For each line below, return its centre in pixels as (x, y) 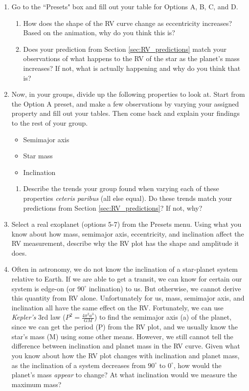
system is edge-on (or (43, 288)
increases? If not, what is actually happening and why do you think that (132, 68)
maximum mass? (36, 384)
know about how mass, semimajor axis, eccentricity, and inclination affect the (128, 233)
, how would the (197, 365)
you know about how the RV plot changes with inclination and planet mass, (125, 356)
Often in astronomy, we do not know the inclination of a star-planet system (124, 269)
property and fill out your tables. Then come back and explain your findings (126, 113)
